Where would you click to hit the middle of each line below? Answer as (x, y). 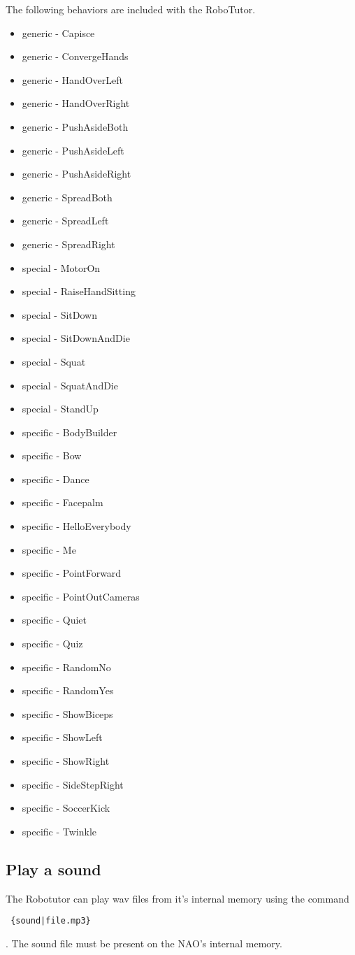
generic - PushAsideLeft (73, 150)
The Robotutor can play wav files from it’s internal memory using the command (177, 898)
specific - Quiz (52, 644)
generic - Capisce (58, 33)
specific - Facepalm (63, 502)
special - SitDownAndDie (76, 338)
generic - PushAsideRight (77, 174)
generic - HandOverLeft (72, 79)
